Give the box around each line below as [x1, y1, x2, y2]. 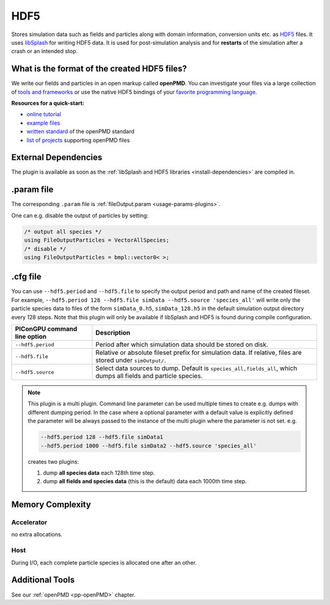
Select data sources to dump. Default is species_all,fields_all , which [95, 364, 298, 373]
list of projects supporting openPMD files [26, 136, 130, 144]
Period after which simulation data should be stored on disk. [95, 340, 268, 349]
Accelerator [11, 518, 48, 527]
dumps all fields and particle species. [95, 372, 203, 380]
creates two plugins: [28, 458, 79, 465]
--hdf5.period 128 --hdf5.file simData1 [40, 434, 163, 440]
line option [15, 332, 47, 341]
